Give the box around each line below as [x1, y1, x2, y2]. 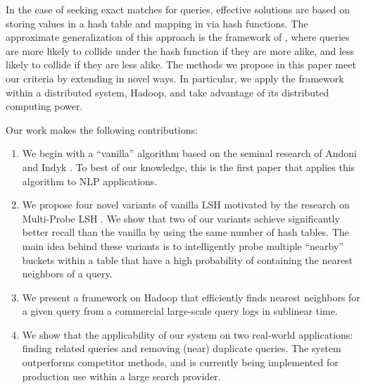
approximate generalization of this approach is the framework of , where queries [6, 30, 350, 44]
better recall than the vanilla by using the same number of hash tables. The [22, 225, 349, 239]
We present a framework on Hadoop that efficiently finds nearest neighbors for [22, 289, 360, 304]
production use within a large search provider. [22, 368, 221, 383]
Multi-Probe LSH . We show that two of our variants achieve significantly [22, 211, 340, 225]
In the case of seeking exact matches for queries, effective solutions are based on [6, 2, 351, 16]
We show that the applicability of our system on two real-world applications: [22, 327, 353, 342]
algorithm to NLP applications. [22, 173, 158, 188]
